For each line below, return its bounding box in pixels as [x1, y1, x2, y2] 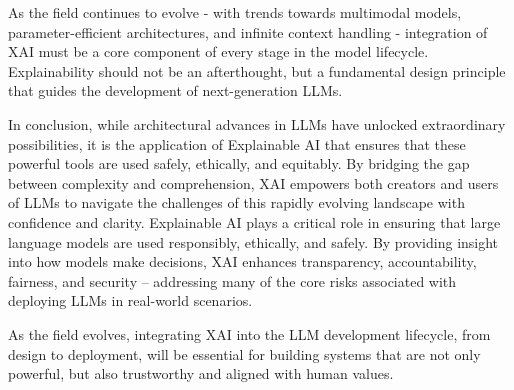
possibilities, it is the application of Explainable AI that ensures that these [8, 133, 466, 154]
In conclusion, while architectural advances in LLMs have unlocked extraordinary [8, 113, 506, 134]
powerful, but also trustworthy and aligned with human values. [8, 363, 394, 384]
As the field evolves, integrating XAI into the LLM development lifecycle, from [8, 323, 491, 344]
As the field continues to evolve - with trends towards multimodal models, [8, 2, 462, 22]
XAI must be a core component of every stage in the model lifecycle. [8, 41, 429, 62]
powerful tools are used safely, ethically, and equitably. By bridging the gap [8, 153, 470, 174]
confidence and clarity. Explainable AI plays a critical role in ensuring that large [8, 211, 501, 232]
